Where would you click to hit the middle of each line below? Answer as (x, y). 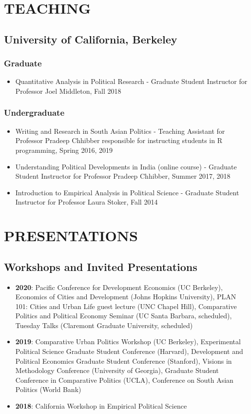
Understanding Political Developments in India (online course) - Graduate (126, 166)
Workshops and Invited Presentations (101, 266)
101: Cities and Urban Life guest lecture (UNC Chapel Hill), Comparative (126, 306)
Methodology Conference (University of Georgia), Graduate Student (117, 370)
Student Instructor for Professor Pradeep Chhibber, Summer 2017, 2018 (123, 176)
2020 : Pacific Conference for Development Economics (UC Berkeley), (119, 287)
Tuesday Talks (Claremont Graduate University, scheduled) (104, 325)
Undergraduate (34, 113)
